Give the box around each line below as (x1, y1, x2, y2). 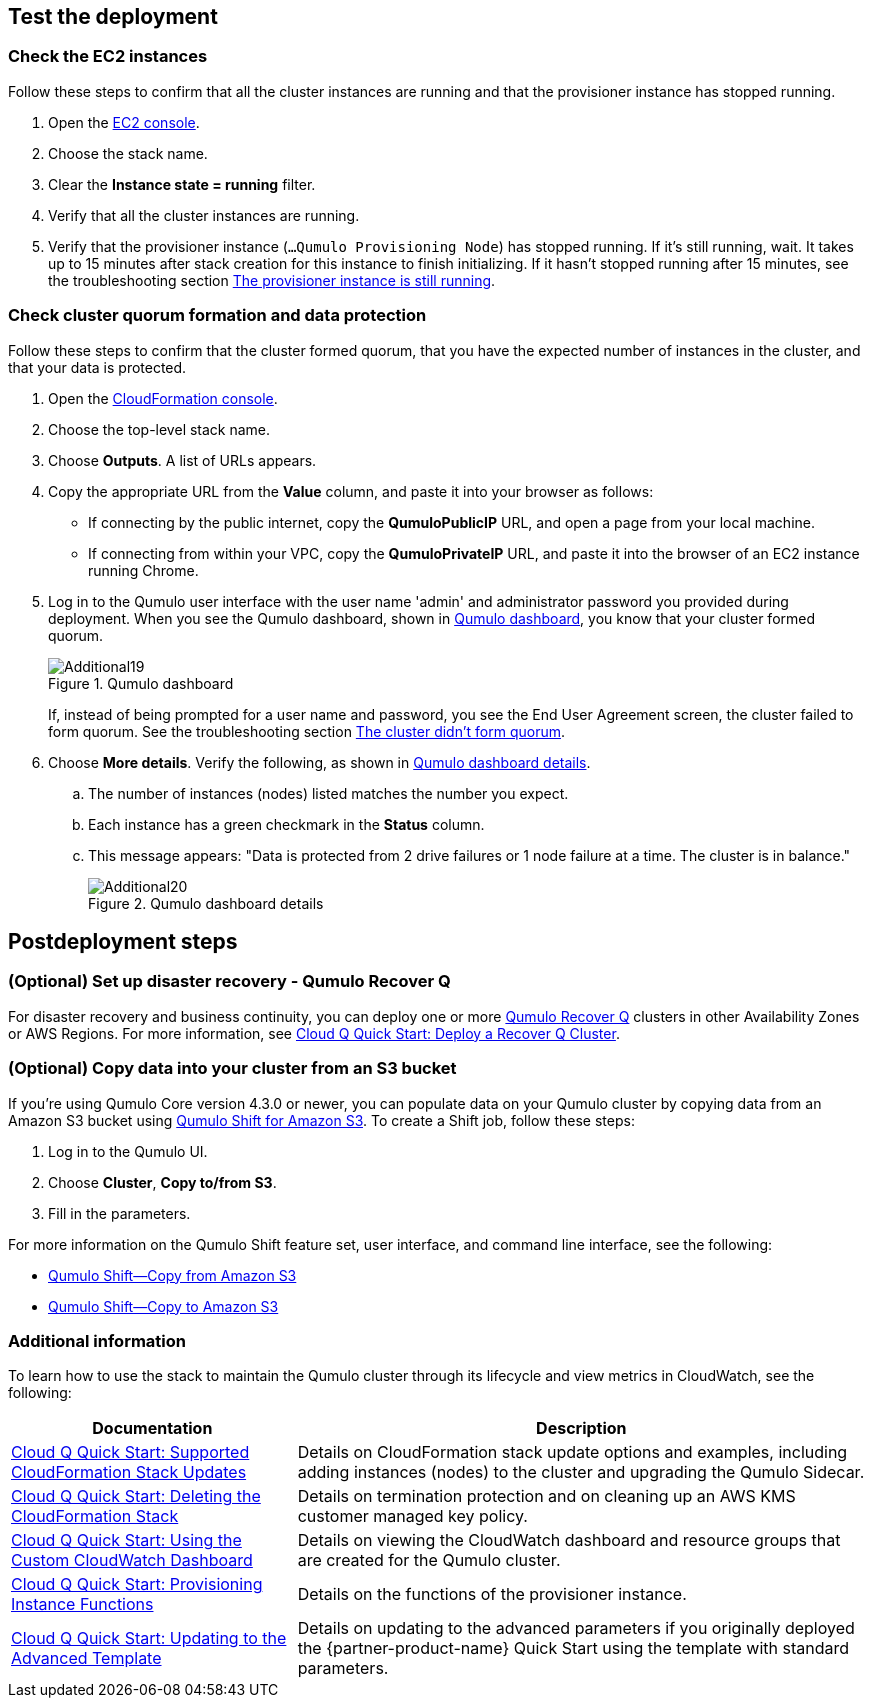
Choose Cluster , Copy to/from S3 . (48, 1173, 277, 1191)
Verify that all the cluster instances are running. (48, 206, 360, 224)
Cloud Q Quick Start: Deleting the (11, 1486, 261, 1507)
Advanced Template (11, 1648, 162, 1669)
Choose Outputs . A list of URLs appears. (48, 451, 317, 469)
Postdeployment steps (8, 928, 238, 954)
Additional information (8, 1330, 187, 1351)
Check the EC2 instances (8, 46, 208, 67)
